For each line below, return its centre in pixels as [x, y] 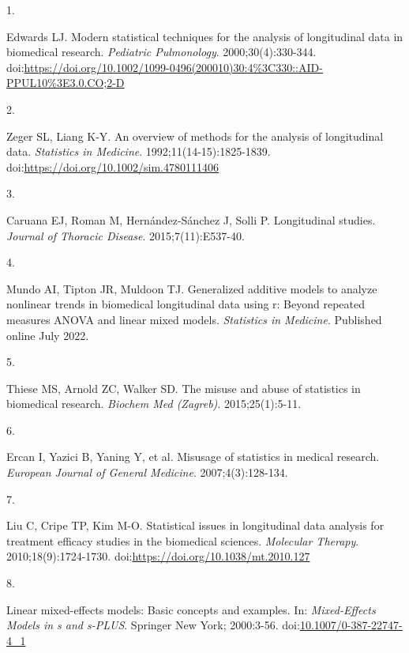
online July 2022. [48, 335]
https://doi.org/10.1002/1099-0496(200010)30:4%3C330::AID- [173, 67]
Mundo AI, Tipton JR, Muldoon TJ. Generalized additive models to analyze [192, 288]
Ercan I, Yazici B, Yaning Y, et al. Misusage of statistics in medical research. [193, 457]
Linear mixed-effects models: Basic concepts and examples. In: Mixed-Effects [191, 609]
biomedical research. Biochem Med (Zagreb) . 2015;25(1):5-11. [154, 404]
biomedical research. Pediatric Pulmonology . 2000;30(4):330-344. [161, 52]
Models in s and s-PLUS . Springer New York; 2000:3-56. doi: [153, 625]
